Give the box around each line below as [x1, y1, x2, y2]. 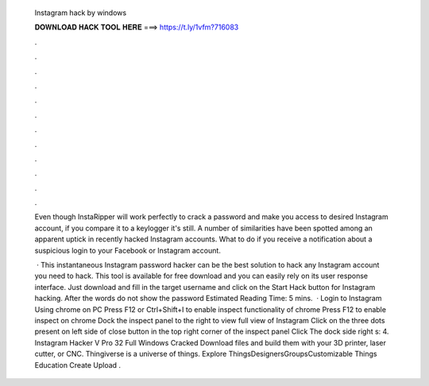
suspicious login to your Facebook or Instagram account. [34, 245, 222, 255]
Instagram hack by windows [34, 8, 127, 17]
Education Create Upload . [34, 360, 122, 369]
